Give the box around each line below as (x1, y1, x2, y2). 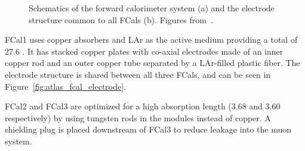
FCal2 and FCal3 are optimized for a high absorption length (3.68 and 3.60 (5, 100, 281, 112)
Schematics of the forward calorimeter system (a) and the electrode (29, 2, 275, 14)
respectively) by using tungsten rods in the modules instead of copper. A (5, 111, 271, 124)
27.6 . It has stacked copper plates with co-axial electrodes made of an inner (5, 45, 284, 57)
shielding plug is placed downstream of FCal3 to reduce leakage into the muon (5, 123, 291, 136)
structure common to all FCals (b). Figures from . (29, 13, 213, 26)
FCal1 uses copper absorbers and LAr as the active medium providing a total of (5, 33, 298, 46)
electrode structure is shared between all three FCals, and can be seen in (5, 68, 271, 80)
